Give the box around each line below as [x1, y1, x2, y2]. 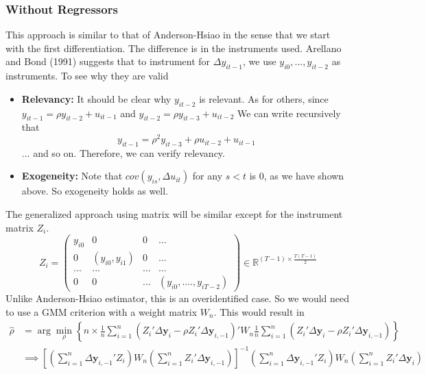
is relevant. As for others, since [199, 91, 329, 105]
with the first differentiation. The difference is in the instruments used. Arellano [5, 40, 342, 55]
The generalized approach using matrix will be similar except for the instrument [5, 207, 343, 221]
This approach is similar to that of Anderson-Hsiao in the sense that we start [5, 27, 331, 42]
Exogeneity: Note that [21, 169, 123, 183]
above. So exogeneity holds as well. [21, 184, 169, 198]
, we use [242, 54, 276, 68]
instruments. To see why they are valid [5, 68, 169, 83]
